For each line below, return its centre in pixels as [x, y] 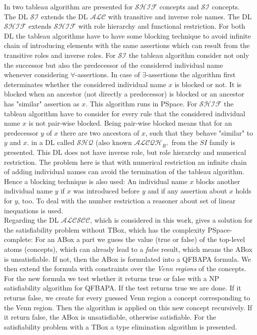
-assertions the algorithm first [191, 74]
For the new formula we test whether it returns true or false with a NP [112, 278]
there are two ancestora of [100, 132]
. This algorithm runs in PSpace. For [141, 103]
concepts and [179, 6]
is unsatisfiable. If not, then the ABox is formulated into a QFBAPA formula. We [128, 259]
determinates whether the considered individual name [85, 84]
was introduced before [107, 191]
